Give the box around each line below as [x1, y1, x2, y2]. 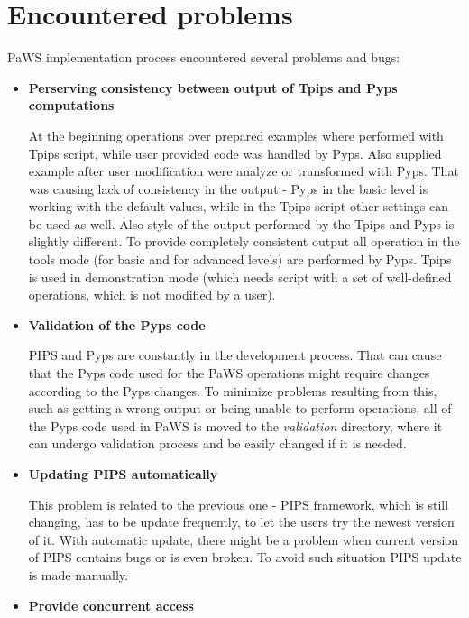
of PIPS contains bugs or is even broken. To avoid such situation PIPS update [28, 548, 462, 567]
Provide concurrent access [28, 595, 194, 614]
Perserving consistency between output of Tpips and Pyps [28, 78, 398, 97]
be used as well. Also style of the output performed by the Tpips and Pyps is [28, 214, 455, 233]
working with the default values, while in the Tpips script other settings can [28, 197, 449, 216]
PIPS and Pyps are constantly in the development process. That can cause [28, 346, 442, 364]
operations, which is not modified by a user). [28, 285, 276, 304]
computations [28, 96, 115, 115]
